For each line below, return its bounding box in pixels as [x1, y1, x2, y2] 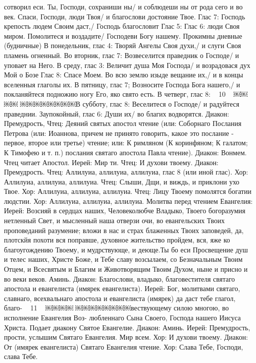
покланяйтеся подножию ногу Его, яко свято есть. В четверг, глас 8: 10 [4, 89, 226, 99]
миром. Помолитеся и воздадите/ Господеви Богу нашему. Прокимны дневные [4, 30, 242, 41]
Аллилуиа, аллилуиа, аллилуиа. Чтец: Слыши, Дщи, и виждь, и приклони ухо [4, 176, 240, 186]
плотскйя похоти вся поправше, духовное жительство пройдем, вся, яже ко [4, 235, 230, 245]
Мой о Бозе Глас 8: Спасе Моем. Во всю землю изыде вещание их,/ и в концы [4, 69, 243, 80]
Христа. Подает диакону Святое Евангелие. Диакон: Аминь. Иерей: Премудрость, [4, 322, 251, 332]
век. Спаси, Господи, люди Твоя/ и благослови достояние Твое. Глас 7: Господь [4, 11, 245, 21]
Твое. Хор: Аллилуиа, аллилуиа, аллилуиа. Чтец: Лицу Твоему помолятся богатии [4, 186, 252, 196]
